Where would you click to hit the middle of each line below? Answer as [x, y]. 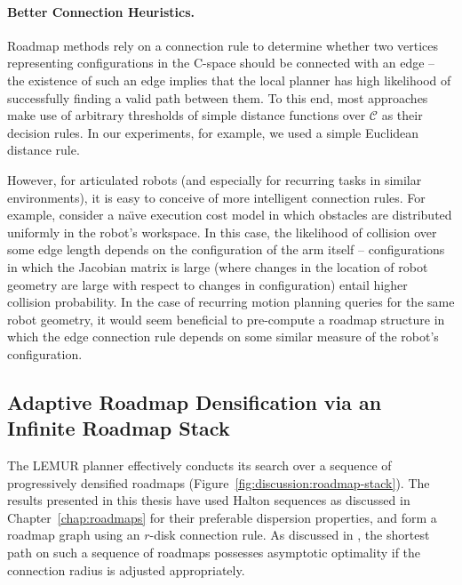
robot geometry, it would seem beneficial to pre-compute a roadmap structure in [226, 319]
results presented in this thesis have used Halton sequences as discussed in [209, 500]
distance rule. [44, 150]
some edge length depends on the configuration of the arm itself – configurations [226, 249]
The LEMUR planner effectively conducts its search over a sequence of [199, 465]
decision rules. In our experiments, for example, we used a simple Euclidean [213, 132]
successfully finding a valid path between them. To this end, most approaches [218, 97]
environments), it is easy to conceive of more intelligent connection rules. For [216, 197]
